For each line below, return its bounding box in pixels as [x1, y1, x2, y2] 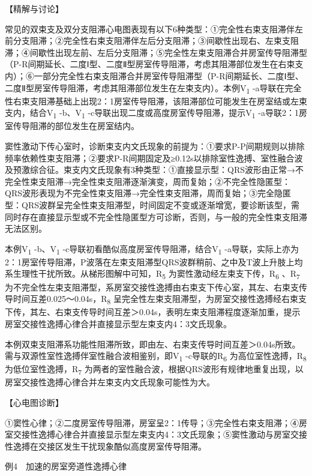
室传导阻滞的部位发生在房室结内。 [5, 119, 139, 132]
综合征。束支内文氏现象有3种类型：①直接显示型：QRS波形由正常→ [29, 163, 295, 176]
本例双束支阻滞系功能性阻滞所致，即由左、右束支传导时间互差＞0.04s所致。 [5, 337, 301, 350]
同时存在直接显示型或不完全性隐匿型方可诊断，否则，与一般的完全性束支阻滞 [5, 210, 307, 223]
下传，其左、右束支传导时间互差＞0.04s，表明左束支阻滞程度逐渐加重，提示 [5, 306, 301, 318]
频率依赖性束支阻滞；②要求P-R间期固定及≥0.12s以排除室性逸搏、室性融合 [5, 151, 295, 164]
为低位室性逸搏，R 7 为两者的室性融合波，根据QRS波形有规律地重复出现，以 [5, 363, 304, 377]
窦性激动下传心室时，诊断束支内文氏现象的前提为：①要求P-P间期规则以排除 [5, 140, 305, 152]
